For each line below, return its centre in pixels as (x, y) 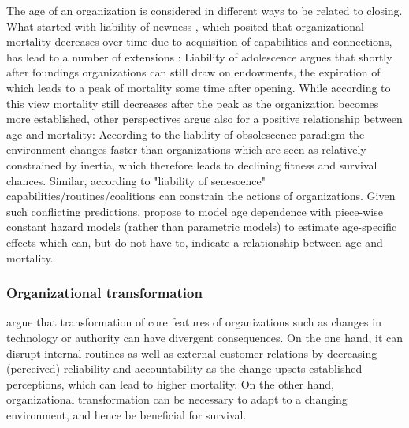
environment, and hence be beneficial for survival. (126, 414)
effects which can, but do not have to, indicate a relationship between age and (195, 242)
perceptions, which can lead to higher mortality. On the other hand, (170, 383)
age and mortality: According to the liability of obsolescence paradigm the (186, 134)
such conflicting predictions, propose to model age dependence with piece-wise (195, 211)
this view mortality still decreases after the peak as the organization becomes (193, 103)
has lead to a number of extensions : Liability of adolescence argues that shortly (199, 56)
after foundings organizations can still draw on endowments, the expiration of (193, 72)
